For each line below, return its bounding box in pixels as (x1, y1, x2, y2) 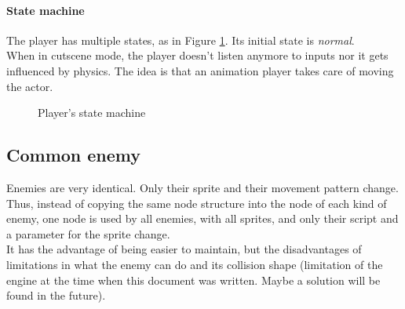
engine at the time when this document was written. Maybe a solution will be (6, 271, 381, 288)
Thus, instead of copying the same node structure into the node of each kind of (6, 194, 387, 211)
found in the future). (6, 287, 106, 304)
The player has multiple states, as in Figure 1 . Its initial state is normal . (6, 31, 355, 48)
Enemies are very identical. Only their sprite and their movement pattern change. (6, 179, 399, 195)
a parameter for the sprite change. (6, 225, 170, 242)
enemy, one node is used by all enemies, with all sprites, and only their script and (6, 210, 399, 227)
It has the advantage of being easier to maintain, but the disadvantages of (6, 241, 362, 257)
